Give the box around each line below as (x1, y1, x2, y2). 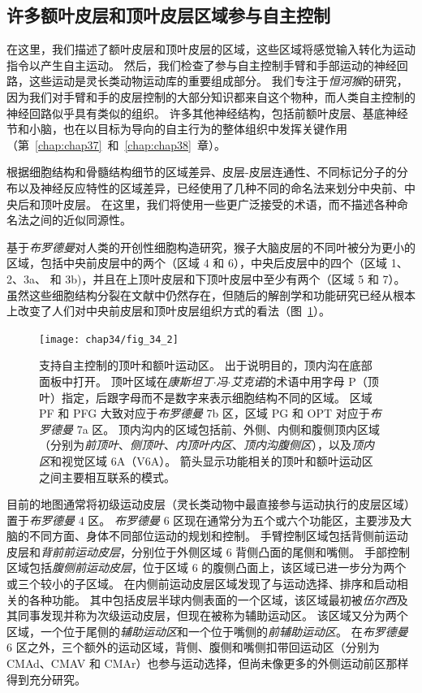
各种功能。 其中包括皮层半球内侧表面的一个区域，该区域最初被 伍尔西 (28, 591, 397, 608)
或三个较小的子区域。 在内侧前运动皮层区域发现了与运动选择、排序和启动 (6, 575, 397, 592)
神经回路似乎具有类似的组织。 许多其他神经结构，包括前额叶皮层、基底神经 (6, 104, 408, 121)
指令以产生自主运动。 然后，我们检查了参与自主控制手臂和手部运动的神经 (6, 56, 397, 73)
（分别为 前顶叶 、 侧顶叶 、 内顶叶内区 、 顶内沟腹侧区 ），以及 (39, 436, 351, 453)
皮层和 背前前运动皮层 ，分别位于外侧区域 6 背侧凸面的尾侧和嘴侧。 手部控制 (6, 543, 410, 560)
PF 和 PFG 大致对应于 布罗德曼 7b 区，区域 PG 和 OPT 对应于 (39, 405, 370, 422)
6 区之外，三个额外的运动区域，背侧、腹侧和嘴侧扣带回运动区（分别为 (6, 639, 380, 656)
